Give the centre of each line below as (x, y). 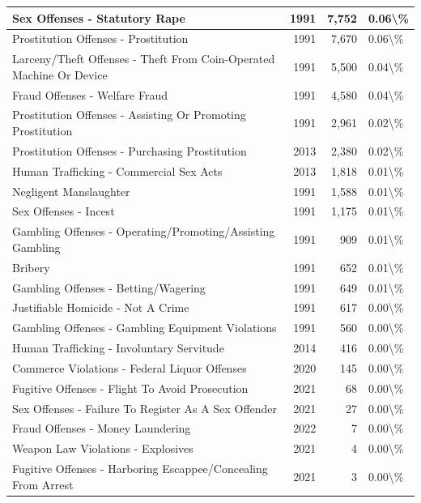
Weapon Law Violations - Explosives (103, 448)
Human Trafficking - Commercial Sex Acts (117, 171)
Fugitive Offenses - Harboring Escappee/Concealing (140, 469)
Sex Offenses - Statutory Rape (99, 17)
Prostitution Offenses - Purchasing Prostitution (130, 150)
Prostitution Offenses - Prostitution (100, 38)
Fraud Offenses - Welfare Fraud (90, 94)
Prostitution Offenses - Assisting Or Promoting (129, 115)
